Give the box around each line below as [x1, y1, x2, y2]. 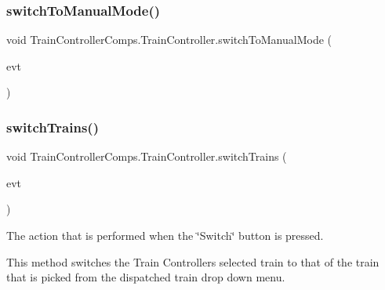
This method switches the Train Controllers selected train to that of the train [6, 253, 380, 270]
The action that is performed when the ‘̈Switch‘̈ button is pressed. [6, 227, 324, 243]
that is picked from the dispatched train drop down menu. [6, 269, 285, 285]
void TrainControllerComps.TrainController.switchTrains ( [6, 148, 287, 165]
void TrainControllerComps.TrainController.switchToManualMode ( [6, 31, 332, 48]
